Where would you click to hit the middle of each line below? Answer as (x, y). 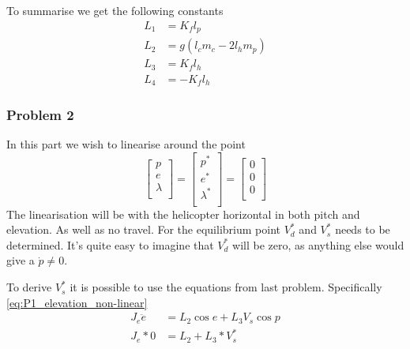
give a (21, 260)
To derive (29, 287)
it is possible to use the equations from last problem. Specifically (226, 287)
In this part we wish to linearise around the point (126, 144)
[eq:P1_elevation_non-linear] (77, 302)
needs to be (363, 229)
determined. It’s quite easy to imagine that (110, 244)
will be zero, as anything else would (318, 244)
